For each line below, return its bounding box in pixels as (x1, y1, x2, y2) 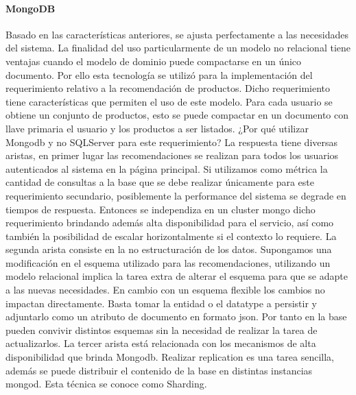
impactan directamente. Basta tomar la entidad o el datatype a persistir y (5, 296, 318, 310)
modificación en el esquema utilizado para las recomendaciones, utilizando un (5, 255, 331, 270)
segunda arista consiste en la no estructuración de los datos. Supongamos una (5, 242, 332, 256)
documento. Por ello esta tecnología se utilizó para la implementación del (5, 67, 313, 82)
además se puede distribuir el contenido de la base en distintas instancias (5, 363, 313, 377)
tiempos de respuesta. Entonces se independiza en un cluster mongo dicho (5, 202, 316, 216)
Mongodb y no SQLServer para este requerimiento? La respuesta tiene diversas (5, 134, 338, 149)
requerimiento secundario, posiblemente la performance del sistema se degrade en (5, 188, 346, 202)
